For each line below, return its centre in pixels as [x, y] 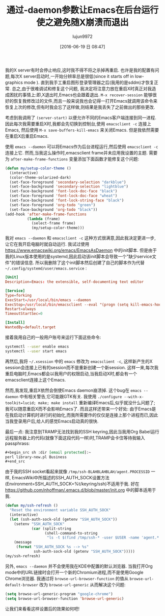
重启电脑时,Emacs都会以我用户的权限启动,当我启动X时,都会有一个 [71, 374]
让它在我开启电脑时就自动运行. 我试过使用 [47, 244]
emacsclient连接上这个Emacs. [36, 380]
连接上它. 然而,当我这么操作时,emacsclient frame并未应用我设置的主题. [77, 153]
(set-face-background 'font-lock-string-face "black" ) [67, 200]
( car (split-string [51, 529]
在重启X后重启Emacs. [27, 136]
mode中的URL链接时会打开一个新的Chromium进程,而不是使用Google [74, 572]
